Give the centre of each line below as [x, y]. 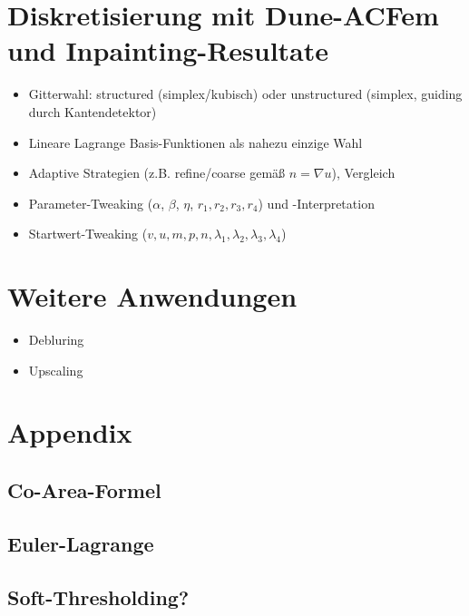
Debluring [56, 339]
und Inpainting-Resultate [168, 50]
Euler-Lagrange [81, 543]
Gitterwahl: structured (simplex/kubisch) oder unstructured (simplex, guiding [245, 94]
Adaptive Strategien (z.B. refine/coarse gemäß [157, 173]
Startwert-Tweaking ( [88, 234]
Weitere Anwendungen [152, 296]
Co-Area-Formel [84, 489]
